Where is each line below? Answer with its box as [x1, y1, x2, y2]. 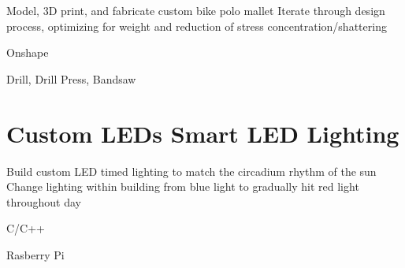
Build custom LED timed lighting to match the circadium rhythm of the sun [6, 162, 377, 179]
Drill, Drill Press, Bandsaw [6, 70, 136, 87]
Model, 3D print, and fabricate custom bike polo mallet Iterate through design [6, 2, 385, 18]
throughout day [6, 193, 81, 210]
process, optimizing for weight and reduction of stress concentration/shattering [6, 17, 387, 34]
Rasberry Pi [6, 246, 65, 262]
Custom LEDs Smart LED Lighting [6, 117, 399, 149]
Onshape [6, 44, 49, 61]
